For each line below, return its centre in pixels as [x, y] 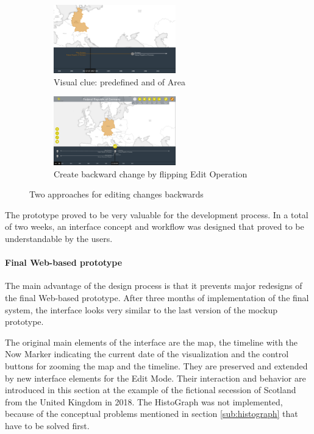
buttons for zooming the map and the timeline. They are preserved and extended [156, 365]
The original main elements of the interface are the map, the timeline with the [152, 342]
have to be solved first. [47, 425]
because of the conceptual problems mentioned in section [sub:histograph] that [152, 414]
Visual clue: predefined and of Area [120, 81]
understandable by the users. [59, 238]
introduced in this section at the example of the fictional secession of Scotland [151, 390]
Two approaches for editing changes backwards [116, 194]
